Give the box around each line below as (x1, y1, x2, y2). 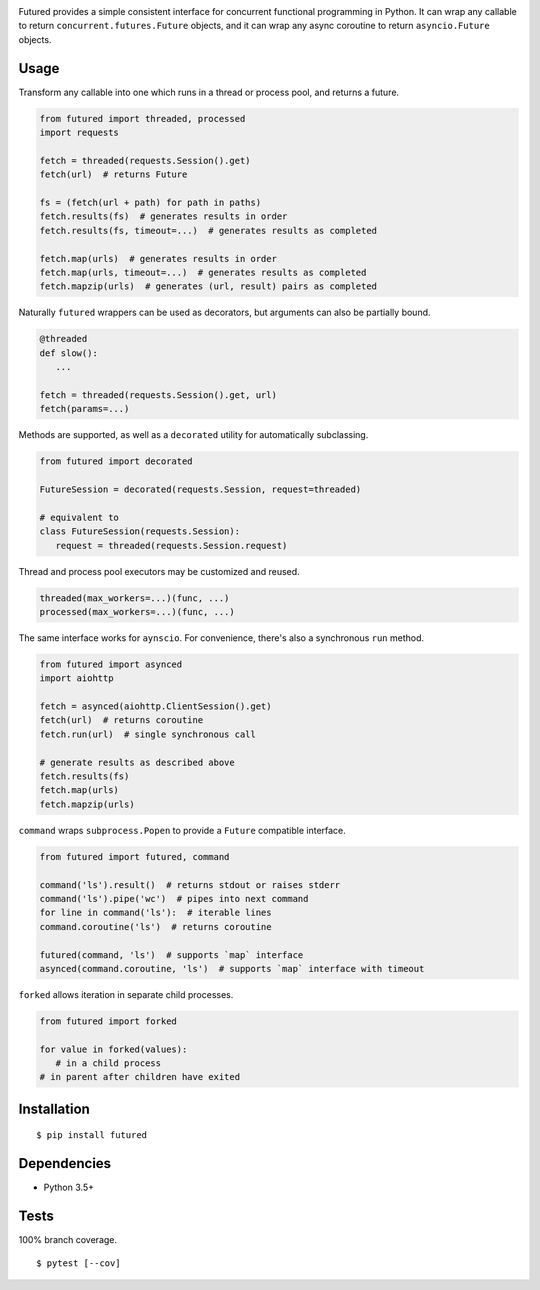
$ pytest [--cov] (36, 1257, 121, 1269)
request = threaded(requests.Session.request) (55, 540, 288, 551)
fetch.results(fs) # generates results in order (39, 211, 288, 222)
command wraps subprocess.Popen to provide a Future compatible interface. (18, 824, 347, 836)
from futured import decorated (39, 456, 194, 467)
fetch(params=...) (39, 403, 130, 415)
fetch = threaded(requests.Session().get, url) (39, 389, 277, 400)
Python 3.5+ (43, 1181, 95, 1194)
